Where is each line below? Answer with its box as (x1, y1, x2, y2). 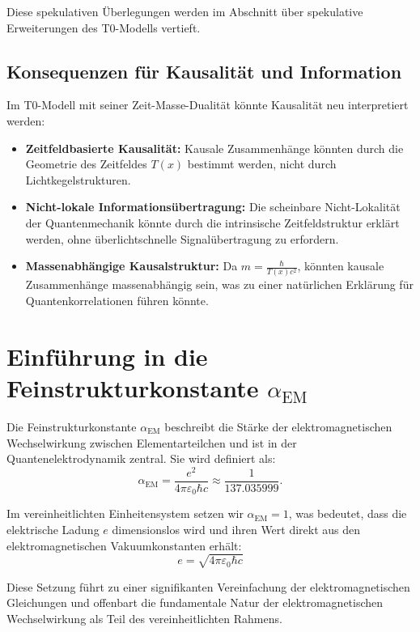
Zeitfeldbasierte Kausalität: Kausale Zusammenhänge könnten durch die (25, 139, 404, 156)
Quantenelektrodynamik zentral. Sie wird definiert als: (6, 450, 276, 467)
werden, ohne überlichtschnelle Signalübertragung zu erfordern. (25, 230, 339, 247)
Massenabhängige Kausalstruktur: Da (25, 257, 238, 274)
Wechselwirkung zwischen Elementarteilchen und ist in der (6, 434, 297, 451)
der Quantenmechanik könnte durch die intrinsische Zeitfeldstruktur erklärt (25, 214, 400, 231)
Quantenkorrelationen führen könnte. (25, 292, 209, 309)
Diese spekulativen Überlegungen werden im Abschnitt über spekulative (6, 3, 363, 19)
